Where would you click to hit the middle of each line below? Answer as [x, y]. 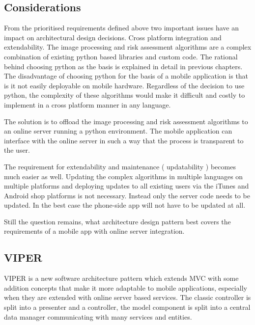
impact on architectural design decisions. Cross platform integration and [113, 37]
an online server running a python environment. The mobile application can [118, 131]
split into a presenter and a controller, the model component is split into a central [127, 307]
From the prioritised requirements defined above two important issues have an [121, 28]
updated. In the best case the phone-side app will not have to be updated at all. [125, 205]
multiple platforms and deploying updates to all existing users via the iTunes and [127, 186]
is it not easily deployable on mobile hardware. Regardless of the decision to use [124, 85]
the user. [17, 150]
